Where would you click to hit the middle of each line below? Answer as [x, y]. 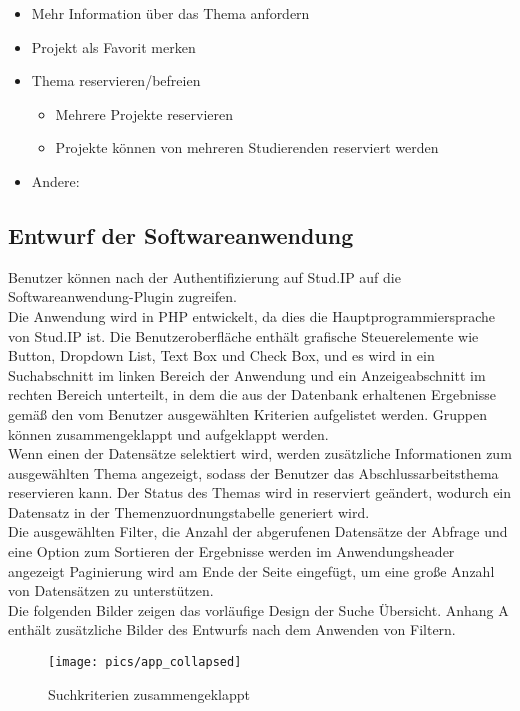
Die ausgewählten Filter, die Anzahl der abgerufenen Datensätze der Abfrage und [258, 531]
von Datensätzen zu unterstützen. [111, 590]
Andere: [55, 180]
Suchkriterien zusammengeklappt [149, 693]
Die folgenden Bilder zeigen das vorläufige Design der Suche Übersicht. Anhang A [258, 609]
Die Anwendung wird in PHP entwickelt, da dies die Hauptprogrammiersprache [252, 315]
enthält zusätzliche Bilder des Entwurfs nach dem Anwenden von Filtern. [232, 629]
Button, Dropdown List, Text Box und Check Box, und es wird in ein [221, 355]
